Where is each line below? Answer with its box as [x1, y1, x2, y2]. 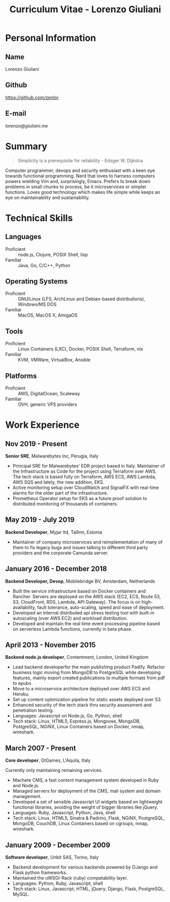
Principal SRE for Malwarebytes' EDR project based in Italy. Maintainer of [12, 463, 165, 469]
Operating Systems [5, 277, 68, 286]
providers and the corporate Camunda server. [12, 550, 109, 556]
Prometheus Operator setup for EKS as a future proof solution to [12, 496, 147, 501]
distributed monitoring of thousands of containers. [12, 501, 118, 507]
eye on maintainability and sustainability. [5, 194, 90, 200]
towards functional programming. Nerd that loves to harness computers [5, 172, 155, 179]
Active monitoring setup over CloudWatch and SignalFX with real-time [12, 484, 159, 491]
